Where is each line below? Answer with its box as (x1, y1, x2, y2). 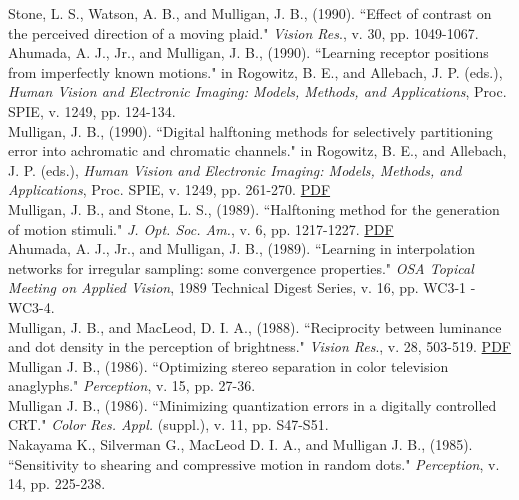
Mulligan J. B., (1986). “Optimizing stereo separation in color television (8, 355, 449, 376)
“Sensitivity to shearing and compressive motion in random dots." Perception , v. (8, 453, 500, 474)
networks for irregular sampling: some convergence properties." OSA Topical (8, 257, 474, 278)
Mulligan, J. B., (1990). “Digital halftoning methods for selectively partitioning (8, 120, 493, 141)
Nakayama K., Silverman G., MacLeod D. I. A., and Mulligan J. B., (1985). (8, 434, 473, 455)
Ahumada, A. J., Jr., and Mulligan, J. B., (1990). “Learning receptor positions (8, 42, 489, 63)
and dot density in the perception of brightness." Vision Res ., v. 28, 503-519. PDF (8, 336, 511, 357)
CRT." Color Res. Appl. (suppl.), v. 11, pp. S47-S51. (8, 414, 329, 435)
